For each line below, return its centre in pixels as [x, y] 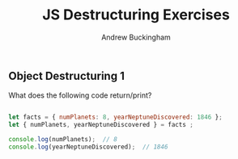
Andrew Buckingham [136, 37]
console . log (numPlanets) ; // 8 [63, 140]
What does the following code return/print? [80, 95]
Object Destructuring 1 [67, 75]
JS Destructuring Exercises [136, 15]
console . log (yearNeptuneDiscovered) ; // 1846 [88, 147]
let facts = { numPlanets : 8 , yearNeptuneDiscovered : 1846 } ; [115, 117]
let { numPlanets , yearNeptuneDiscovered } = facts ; [101, 125]
